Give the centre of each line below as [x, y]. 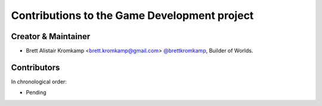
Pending [36, 92]
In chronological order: [39, 81]
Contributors [35, 67]
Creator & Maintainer [51, 36]
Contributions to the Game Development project [132, 15]
